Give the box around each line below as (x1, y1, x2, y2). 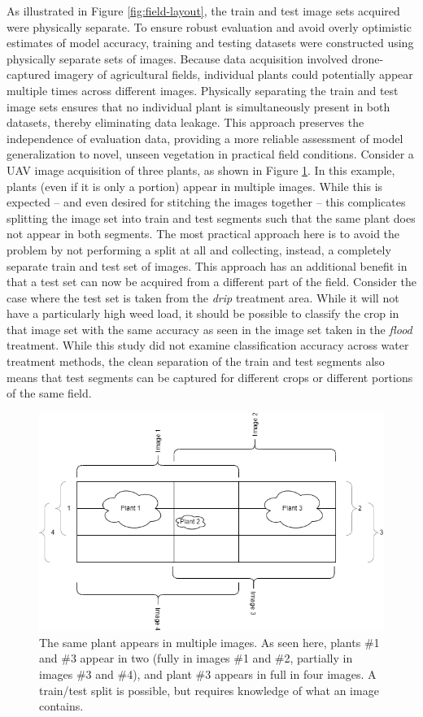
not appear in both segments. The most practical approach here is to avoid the (7, 225, 400, 242)
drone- (351, 50, 384, 67)
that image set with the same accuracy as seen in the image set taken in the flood (7, 320, 412, 337)
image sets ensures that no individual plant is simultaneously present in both (7, 98, 390, 115)
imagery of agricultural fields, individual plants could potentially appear (54, 66, 413, 83)
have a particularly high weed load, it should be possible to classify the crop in (7, 305, 399, 322)
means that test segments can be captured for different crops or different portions (7, 368, 413, 385)
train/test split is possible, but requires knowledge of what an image (39, 681, 379, 698)
